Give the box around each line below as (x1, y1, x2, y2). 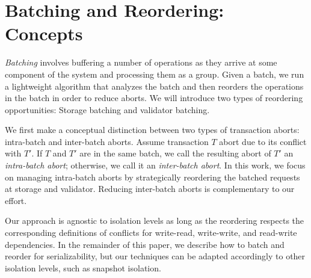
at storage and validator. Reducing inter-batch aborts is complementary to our (5, 182, 295, 195)
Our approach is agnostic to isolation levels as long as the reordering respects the (5, 214, 304, 227)
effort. (5, 194, 27, 206)
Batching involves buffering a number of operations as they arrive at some (5, 56, 277, 69)
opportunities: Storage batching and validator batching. (5, 103, 210, 116)
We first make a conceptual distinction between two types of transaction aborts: (5, 123, 300, 136)
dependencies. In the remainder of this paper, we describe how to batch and (5, 238, 285, 250)
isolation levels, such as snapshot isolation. (5, 261, 161, 274)
